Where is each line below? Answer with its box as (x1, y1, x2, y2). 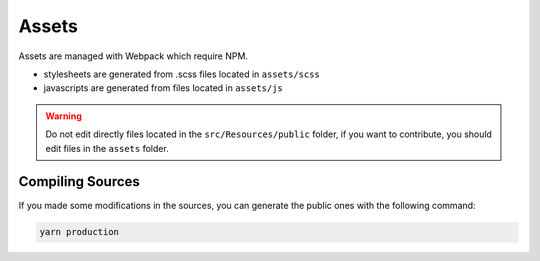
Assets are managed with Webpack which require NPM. (18, 50, 249, 62)
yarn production (39, 226, 120, 238)
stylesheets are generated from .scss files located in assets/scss (43, 68, 320, 80)
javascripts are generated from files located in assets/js (43, 82, 284, 94)
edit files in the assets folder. (45, 142, 169, 154)
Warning (45, 110, 82, 122)
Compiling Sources (18, 173, 140, 190)
